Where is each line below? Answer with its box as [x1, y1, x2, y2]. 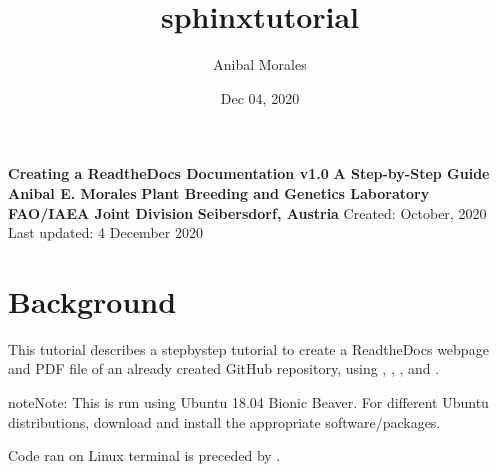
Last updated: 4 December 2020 [8, 222, 203, 243]
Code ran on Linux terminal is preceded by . [8, 445, 281, 466]
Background [8, 280, 177, 321]
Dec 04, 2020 [220, 87, 300, 108]
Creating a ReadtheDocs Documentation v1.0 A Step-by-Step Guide [8, 163, 490, 184]
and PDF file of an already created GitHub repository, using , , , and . [8, 358, 440, 379]
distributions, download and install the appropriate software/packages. [8, 411, 441, 432]
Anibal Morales [213, 54, 307, 75]
